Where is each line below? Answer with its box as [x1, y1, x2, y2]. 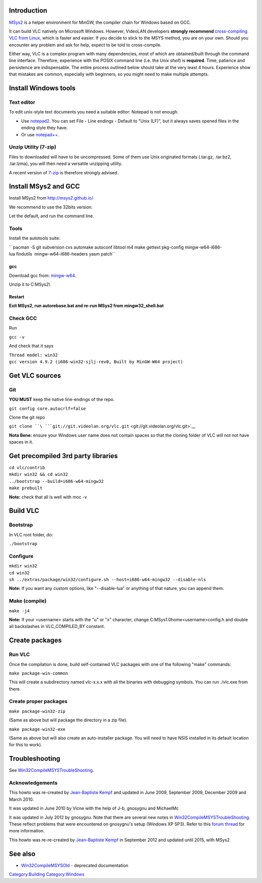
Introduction [9, 6, 48, 15]
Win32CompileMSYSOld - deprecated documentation [21, 862, 129, 868]
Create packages [9, 636, 62, 644]
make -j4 [9, 608, 30, 613]
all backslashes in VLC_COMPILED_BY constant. [9, 624, 105, 629]
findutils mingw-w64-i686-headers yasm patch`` [16, 251, 115, 257]
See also [9, 849, 36, 858]
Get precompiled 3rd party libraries [9, 452, 118, 460]
